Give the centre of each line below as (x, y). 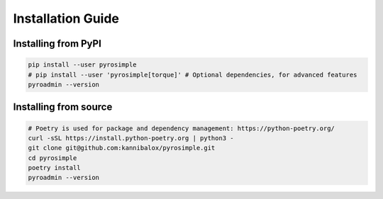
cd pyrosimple (52, 158)
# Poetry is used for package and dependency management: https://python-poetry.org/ (181, 128)
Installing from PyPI (57, 44)
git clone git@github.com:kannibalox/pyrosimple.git (122, 148)
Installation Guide (66, 18)
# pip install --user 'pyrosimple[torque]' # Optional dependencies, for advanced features (193, 75)
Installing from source (63, 107)
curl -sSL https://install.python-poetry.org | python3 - (131, 138)
